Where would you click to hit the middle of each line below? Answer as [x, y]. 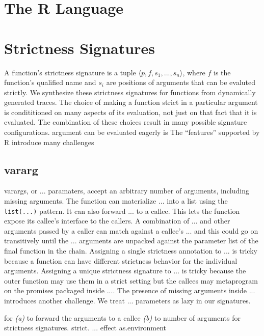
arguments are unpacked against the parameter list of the [169, 241]
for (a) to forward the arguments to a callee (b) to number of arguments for [122, 317]
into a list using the [197, 201]
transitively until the [36, 241]
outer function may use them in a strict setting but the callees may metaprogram [131, 280]
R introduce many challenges [49, 142]
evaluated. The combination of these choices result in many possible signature [126, 122]
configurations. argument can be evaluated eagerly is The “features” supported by [132, 132]
